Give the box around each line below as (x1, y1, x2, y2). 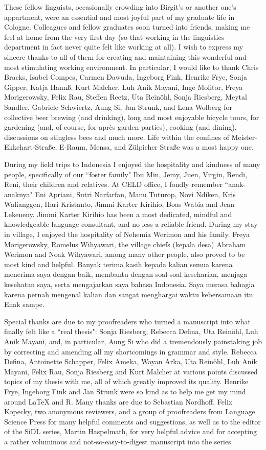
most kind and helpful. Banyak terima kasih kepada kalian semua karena (4, 258, 233, 269)
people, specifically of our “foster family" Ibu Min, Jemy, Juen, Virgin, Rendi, (4, 169, 248, 179)
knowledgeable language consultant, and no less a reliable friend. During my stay (4, 219, 258, 229)
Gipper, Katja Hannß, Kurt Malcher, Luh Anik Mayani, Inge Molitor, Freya (4, 81, 243, 92)
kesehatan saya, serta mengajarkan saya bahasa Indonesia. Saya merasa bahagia (4, 279, 255, 290)
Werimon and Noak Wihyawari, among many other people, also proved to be (4, 249, 245, 259)
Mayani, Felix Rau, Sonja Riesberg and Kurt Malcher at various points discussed (4, 366, 258, 376)
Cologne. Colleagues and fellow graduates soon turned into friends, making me (4, 21, 250, 32)
